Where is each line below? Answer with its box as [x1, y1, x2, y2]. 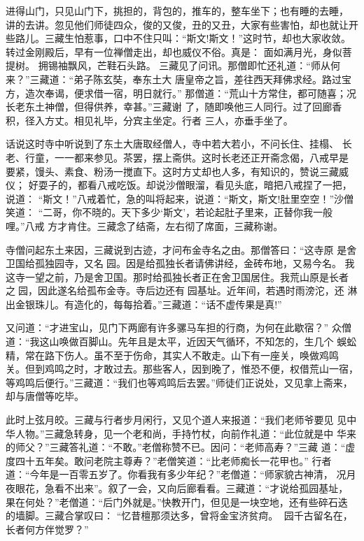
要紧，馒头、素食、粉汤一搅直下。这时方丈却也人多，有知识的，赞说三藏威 [6, 164, 349, 178]
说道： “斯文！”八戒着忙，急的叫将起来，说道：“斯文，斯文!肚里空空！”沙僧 [6, 191, 353, 205]
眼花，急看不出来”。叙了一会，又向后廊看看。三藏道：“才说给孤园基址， [15, 481, 349, 495]
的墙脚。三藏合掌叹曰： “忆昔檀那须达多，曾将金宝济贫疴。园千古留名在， [6, 508, 353, 523]
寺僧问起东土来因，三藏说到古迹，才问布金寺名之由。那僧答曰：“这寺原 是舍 [6, 242, 357, 257]
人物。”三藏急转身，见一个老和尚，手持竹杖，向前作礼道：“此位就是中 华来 [15, 426, 356, 440]
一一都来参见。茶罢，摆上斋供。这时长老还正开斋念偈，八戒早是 [54, 150, 349, 164]
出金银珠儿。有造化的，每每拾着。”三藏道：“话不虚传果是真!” [6, 296, 282, 311]
